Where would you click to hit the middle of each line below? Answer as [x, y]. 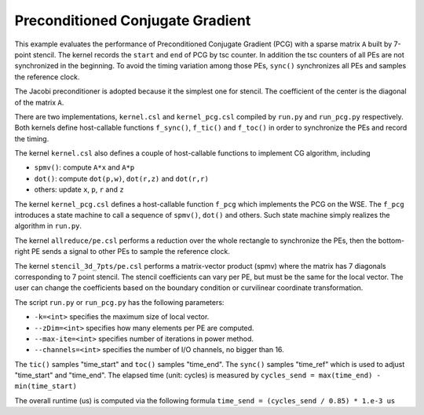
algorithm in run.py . [48, 226]
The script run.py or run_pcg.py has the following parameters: [119, 302]
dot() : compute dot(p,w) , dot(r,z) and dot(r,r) [122, 178]
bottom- [391, 241]
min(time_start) [46, 386]
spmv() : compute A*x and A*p [84, 167]
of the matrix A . [39, 102]
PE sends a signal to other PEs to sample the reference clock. [131, 252]
